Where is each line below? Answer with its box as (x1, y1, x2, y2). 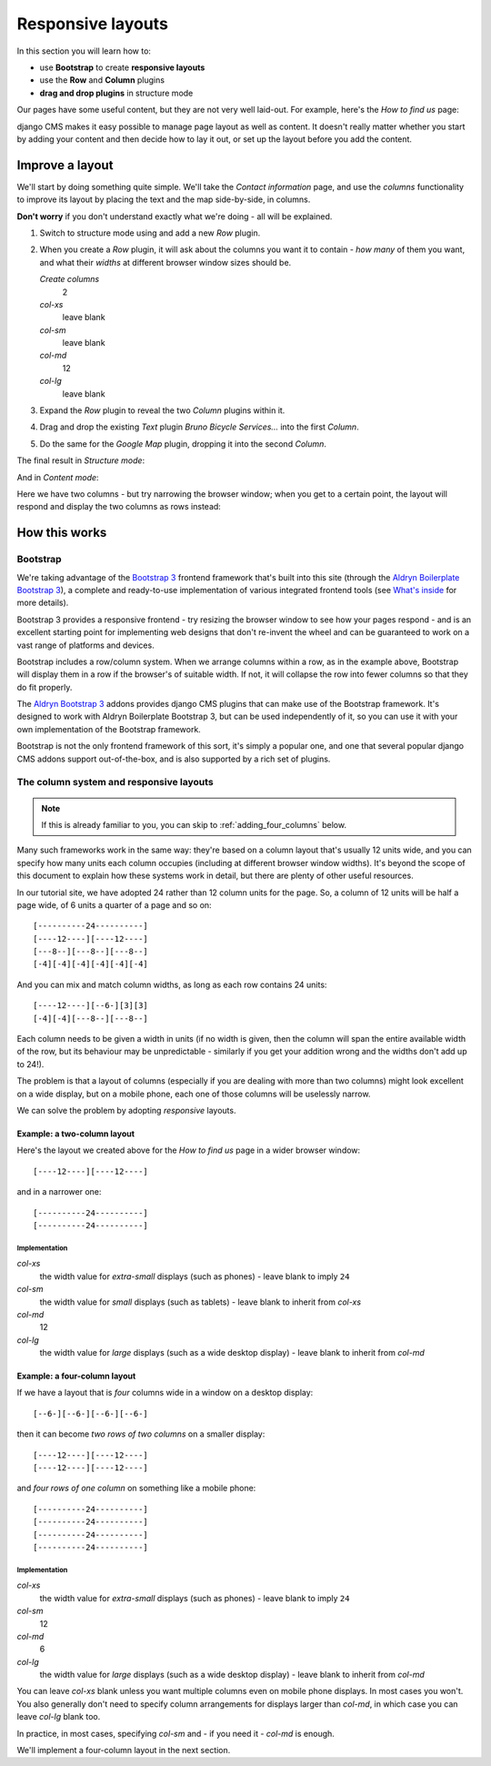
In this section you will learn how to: (16, 45, 152, 56)
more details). (16, 597, 69, 609)
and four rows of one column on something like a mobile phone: (16, 1483, 256, 1494)
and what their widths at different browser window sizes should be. (39, 257, 292, 267)
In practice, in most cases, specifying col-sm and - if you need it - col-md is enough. (16, 1728, 336, 1739)
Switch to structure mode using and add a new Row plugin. (39, 227, 261, 238)
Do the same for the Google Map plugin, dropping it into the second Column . (39, 438, 327, 449)
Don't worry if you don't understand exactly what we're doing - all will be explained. (16, 210, 333, 222)
